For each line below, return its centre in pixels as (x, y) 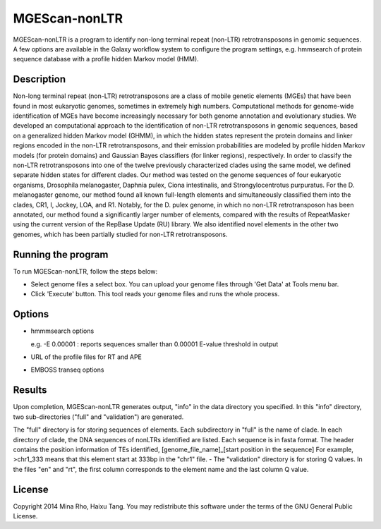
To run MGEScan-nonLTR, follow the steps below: (85, 271)
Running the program (61, 254)
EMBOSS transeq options (67, 370)
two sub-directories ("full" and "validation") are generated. (98, 417)
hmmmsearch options (62, 331)
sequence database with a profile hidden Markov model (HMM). (106, 59)
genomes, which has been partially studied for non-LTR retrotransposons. (120, 234)
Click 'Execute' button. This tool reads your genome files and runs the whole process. (155, 294)
